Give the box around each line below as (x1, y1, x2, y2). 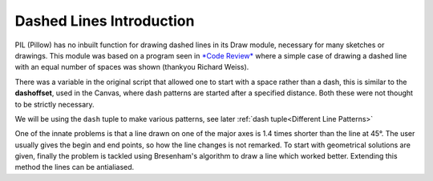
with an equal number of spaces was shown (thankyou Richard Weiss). (14, 62, 249, 72)
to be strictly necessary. (14, 99, 95, 109)
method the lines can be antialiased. (14, 163, 135, 172)
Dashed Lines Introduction (14, 12, 195, 30)
